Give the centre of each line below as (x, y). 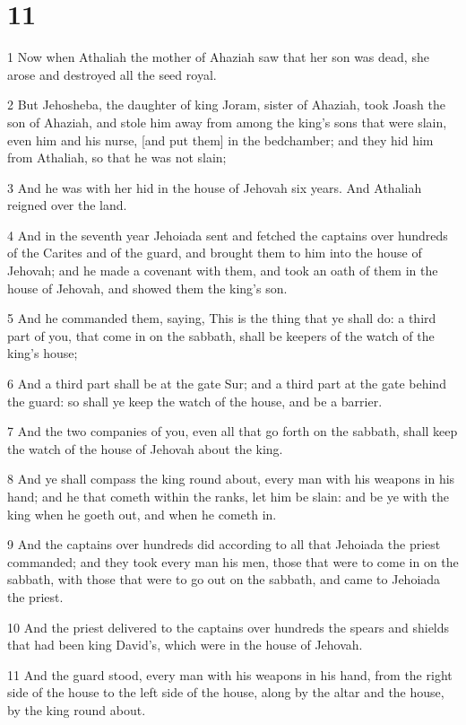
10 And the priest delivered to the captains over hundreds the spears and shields (229, 627)
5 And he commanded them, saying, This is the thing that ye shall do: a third (222, 318)
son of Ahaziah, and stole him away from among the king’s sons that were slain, (227, 122)
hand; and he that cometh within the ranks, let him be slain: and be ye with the (228, 496)
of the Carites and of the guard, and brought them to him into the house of (215, 253)
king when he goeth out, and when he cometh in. (142, 514)
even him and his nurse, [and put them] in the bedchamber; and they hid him (220, 140)
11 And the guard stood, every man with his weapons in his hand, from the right (230, 674)
